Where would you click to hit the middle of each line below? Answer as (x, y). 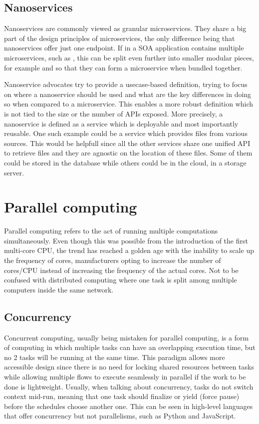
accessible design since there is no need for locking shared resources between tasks (129, 367)
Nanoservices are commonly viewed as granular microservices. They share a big (125, 28)
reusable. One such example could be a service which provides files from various (126, 133)
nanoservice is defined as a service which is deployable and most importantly (121, 123)
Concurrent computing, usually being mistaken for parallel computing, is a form (127, 337)
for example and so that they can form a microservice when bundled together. (123, 67)
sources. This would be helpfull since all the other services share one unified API (127, 143)
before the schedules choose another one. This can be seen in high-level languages (129, 406)
